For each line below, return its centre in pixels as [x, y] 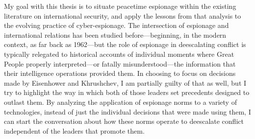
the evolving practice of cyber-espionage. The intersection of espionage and [116, 25]
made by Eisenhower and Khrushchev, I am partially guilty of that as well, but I [125, 82]
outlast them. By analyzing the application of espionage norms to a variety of [120, 102]
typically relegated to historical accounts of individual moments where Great [119, 54]
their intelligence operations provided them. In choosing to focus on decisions [120, 73]
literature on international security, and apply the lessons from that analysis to [123, 15]
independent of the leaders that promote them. [74, 130]
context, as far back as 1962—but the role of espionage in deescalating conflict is [125, 44]
